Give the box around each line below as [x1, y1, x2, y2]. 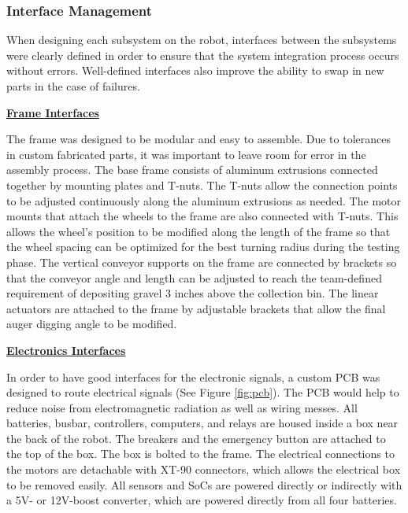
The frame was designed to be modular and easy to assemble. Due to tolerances [6, 131, 391, 147]
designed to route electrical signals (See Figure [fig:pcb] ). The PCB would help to [6, 384, 399, 400]
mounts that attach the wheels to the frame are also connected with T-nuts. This [6, 208, 399, 224]
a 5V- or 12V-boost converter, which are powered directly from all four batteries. [6, 492, 397, 508]
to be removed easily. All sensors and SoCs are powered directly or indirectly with [6, 476, 402, 493]
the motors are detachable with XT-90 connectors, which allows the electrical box [6, 461, 401, 478]
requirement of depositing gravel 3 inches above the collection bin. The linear [6, 285, 379, 301]
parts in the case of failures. [6, 78, 140, 94]
